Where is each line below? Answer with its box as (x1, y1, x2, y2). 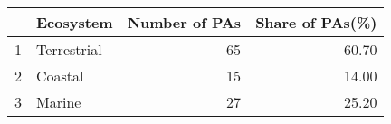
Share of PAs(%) (255, 12, 377, 33)
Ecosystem (36, 12, 113, 33)
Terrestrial (36, 39, 102, 60)
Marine (36, 91, 81, 112)
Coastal (36, 65, 84, 86)
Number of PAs (127, 12, 242, 33)
